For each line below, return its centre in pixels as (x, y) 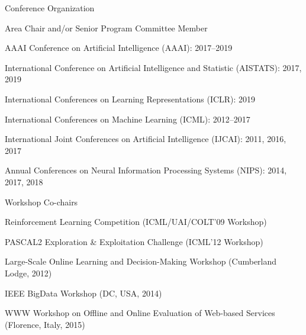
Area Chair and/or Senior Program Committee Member (106, 28)
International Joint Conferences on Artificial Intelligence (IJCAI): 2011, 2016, (146, 139)
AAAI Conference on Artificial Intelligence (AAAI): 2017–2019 (119, 48)
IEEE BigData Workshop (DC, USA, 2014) (83, 293)
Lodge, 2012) (28, 273)
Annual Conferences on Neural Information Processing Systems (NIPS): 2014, (146, 170)
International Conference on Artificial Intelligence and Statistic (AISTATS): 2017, (153, 67)
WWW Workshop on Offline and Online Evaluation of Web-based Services (140, 313)
